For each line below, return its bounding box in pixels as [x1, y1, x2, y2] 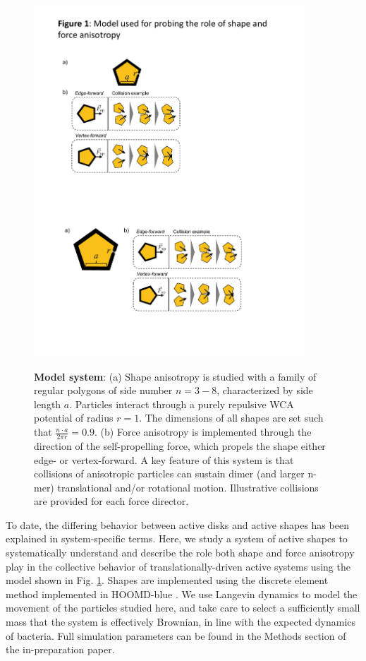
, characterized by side [216, 383, 313, 398]
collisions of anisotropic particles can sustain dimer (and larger [34, 466, 305, 481]
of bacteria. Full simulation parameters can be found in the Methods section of [6, 628, 346, 643]
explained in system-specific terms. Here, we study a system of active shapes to [6, 531, 348, 546]
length [34, 396, 61, 411]
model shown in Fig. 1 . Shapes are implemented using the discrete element [6, 573, 329, 588]
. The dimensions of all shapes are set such [139, 410, 324, 425]
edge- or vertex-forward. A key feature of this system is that [34, 452, 294, 467]
